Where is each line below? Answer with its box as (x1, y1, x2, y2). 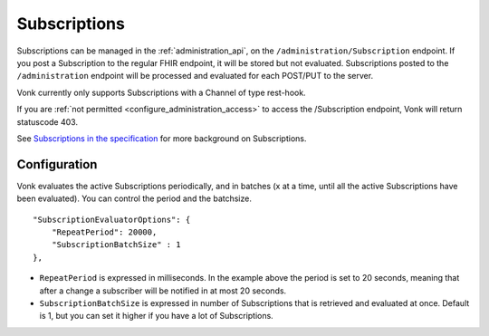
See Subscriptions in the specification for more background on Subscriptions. (16, 132, 307, 144)
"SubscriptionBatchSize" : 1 (51, 240, 181, 250)
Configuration (16, 157, 98, 172)
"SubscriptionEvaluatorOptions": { (33, 214, 191, 225)
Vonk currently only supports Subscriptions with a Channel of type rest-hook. (16, 87, 307, 98)
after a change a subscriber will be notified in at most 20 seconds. (39, 285, 287, 296)
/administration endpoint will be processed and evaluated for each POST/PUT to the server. (16, 71, 374, 82)
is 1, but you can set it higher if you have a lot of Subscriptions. (39, 311, 273, 322)
